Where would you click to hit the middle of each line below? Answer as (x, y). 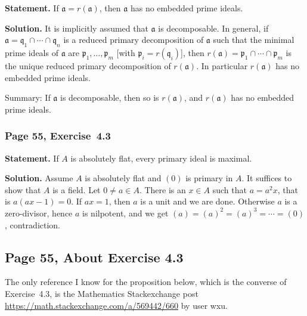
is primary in (209, 178)
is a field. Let (77, 189)
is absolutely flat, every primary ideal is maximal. (161, 158)
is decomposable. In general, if (213, 28)
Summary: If (28, 97)
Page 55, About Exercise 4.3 (94, 257)
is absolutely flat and (123, 178)
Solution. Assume (39, 178)
